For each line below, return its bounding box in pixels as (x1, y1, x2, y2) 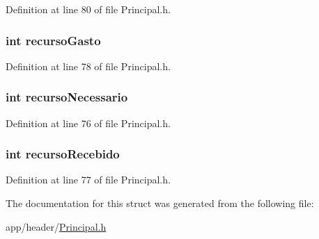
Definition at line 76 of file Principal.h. (6, 115, 171, 130)
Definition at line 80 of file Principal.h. (6, 2, 171, 16)
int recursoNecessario (6, 88, 128, 106)
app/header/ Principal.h (6, 219, 107, 233)
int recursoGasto (6, 31, 101, 49)
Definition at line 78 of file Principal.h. (6, 58, 171, 73)
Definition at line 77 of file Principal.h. (6, 172, 171, 187)
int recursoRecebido (6, 145, 120, 163)
